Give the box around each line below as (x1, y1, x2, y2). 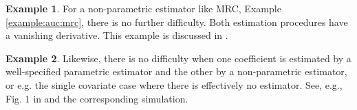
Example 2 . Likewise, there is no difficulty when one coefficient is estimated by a (6, 51, 351, 65)
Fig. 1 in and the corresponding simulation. (6, 91, 188, 105)
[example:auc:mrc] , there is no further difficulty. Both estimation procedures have (6, 14, 348, 29)
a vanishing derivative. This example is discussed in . (6, 28, 228, 42)
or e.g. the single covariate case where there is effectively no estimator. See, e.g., (6, 77, 343, 92)
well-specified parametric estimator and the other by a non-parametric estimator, (6, 64, 347, 79)
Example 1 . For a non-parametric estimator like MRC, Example (6, 1, 281, 15)
